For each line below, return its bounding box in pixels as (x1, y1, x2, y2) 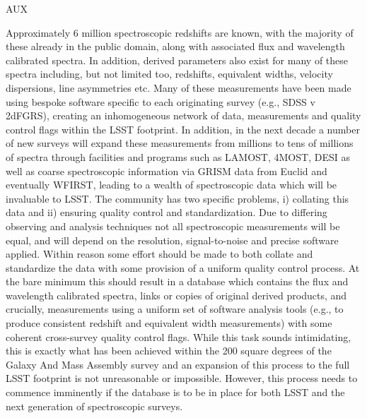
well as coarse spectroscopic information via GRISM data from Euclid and (6, 163, 327, 178)
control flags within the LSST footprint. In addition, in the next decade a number (6, 121, 360, 136)
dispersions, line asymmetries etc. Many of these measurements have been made (6, 80, 351, 95)
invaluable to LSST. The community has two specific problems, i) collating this (6, 191, 349, 205)
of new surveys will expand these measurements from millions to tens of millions (6, 136, 354, 150)
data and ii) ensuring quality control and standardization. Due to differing (6, 205, 327, 220)
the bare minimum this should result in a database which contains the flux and (6, 274, 349, 289)
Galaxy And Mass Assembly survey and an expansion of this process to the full (6, 357, 350, 371)
